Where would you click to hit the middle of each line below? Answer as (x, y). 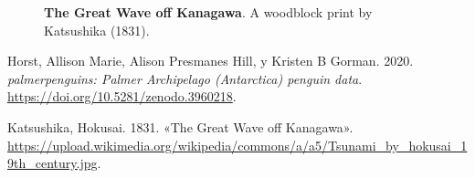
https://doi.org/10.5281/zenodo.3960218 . (122, 96)
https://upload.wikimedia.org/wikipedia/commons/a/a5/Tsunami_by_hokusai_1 (237, 145)
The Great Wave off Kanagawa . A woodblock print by (208, 12)
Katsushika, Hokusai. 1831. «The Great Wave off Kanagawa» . (180, 126)
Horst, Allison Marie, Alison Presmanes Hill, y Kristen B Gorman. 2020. (211, 61)
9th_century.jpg (53, 163)
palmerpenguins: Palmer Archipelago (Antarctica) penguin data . (185, 78)
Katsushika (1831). (97, 30)
